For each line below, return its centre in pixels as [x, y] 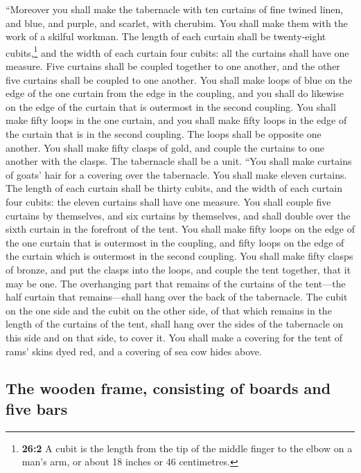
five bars [37, 408]
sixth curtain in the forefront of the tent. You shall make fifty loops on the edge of [180, 229]
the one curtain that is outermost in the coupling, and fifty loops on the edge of [175, 242]
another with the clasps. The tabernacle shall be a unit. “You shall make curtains [179, 161]
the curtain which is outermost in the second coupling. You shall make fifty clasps [179, 256]
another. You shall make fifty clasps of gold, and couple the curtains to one [165, 147]
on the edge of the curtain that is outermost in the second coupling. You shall [171, 106]
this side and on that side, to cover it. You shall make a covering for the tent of [174, 337]
